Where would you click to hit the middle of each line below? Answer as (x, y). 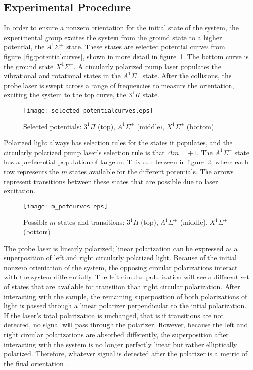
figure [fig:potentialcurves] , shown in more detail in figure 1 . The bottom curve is (126, 56)
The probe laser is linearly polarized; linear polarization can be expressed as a (121, 248)
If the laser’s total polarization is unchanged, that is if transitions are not (114, 315)
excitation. (20, 191)
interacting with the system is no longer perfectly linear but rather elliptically (121, 344)
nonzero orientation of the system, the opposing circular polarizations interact (121, 267)
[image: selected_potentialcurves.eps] (88, 110)
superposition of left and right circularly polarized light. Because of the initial (120, 258)
